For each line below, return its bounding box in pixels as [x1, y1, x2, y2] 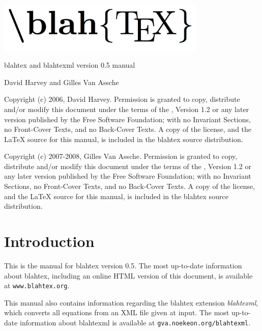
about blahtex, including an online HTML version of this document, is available [4, 270, 253, 281]
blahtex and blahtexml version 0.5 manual [4, 60, 135, 70]
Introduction [4, 231, 95, 252]
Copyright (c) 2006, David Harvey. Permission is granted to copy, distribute [4, 94, 240, 104]
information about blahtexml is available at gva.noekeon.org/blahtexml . [20, 317, 251, 327]
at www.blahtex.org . [4, 280, 70, 291]
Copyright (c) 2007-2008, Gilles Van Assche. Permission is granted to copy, [4, 151, 238, 161]
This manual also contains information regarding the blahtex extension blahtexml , [4, 297, 258, 308]
